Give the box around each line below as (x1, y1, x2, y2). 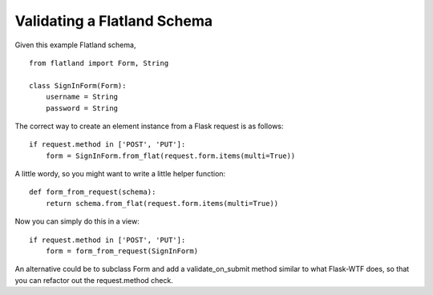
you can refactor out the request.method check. (14, 275, 174, 285)
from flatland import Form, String (29, 59, 169, 67)
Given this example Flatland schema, (14, 40, 136, 50)
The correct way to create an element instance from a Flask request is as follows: (14, 121, 284, 131)
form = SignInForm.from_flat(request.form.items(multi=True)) (45, 151, 296, 160)
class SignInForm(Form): (29, 81, 127, 90)
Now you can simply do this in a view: (14, 216, 140, 226)
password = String (45, 103, 119, 112)
